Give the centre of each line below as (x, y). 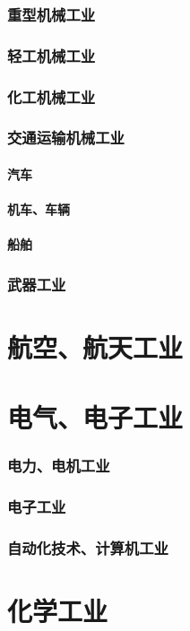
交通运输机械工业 (66, 138)
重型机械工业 (52, 14)
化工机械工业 (52, 96)
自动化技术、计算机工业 (88, 548)
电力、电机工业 (59, 466)
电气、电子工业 (95, 417)
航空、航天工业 (95, 346)
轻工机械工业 (52, 55)
